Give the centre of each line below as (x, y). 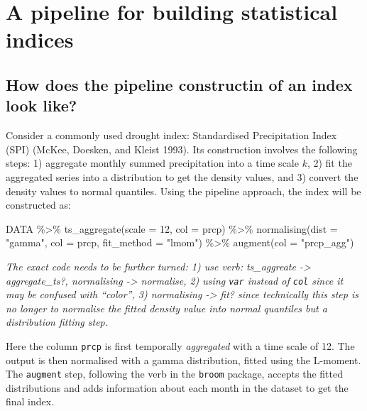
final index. (30, 401)
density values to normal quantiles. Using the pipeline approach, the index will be (183, 191)
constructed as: (38, 205)
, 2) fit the (329, 163)
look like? (42, 105)
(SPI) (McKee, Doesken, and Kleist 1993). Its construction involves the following (182, 149)
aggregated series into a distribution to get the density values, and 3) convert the (182, 176)
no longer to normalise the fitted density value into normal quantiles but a (166, 308)
